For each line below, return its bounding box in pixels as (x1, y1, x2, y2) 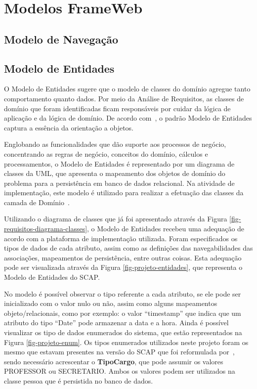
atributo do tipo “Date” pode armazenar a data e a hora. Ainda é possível (4, 317, 229, 328)
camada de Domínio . (4, 197, 70, 207)
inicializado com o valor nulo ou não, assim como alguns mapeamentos (4, 298, 217, 308)
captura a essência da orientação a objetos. (4, 122, 134, 132)
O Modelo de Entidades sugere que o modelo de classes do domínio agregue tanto (4, 84, 251, 94)
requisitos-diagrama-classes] (4, 223, 87, 234)
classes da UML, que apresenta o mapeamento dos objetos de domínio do (4, 168, 225, 178)
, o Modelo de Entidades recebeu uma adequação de (87, 223, 245, 234)
